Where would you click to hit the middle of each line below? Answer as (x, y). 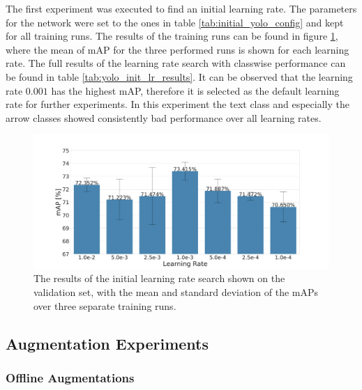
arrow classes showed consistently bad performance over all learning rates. (164, 117)
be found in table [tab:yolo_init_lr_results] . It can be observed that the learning (179, 76)
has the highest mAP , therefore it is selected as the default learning (195, 90)
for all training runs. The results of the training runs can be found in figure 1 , (172, 36)
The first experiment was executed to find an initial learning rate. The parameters (181, 8)
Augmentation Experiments (107, 343)
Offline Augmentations (70, 377)
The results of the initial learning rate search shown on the (159, 278)
